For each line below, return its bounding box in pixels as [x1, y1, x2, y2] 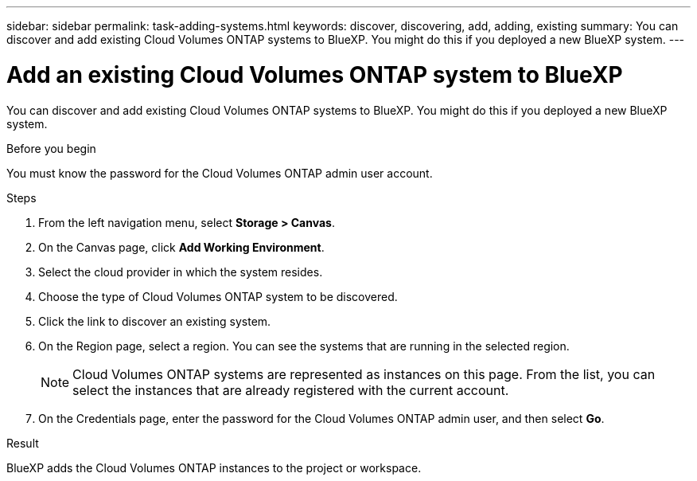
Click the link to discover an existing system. [38, 314, 271, 328]
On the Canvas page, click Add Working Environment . [38, 240, 325, 254]
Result [6, 436, 39, 450]
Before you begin [6, 141, 96, 155]
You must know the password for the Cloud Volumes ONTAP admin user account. [6, 166, 433, 180]
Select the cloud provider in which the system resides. [38, 264, 323, 279]
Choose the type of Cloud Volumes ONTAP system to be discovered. [38, 289, 398, 303]
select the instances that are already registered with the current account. [72, 381, 509, 398]
